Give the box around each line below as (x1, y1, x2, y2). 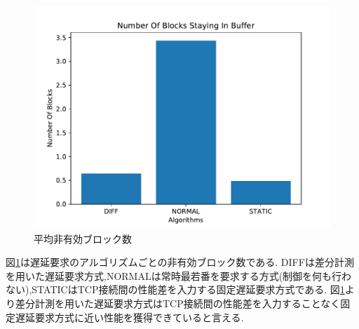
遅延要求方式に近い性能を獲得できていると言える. (15, 309, 244, 324)
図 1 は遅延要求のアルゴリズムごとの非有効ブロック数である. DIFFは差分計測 (6, 255, 354, 269)
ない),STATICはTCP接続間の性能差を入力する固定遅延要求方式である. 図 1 (6, 282, 345, 297)
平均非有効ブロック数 (34, 231, 132, 246)
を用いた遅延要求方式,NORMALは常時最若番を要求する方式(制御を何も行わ (6, 268, 352, 283)
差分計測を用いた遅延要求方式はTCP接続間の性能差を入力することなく (15, 295, 341, 310)
